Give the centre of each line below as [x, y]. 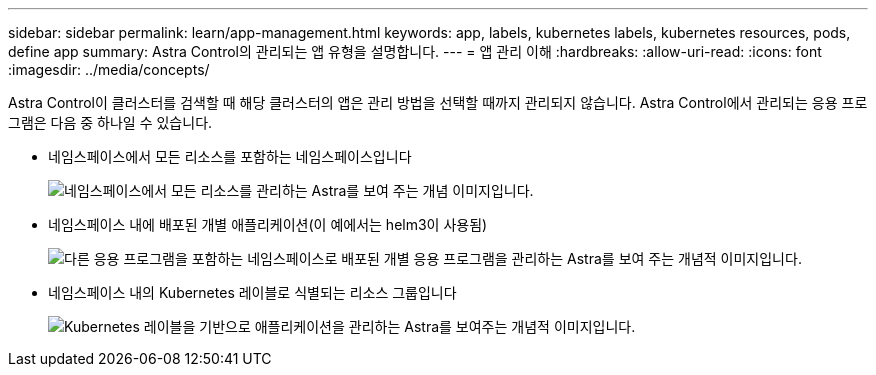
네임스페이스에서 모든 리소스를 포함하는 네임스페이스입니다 [230, 156]
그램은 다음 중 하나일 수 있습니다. [110, 122]
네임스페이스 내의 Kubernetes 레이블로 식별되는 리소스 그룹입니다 [252, 292]
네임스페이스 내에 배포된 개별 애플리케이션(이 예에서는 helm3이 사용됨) [268, 224]
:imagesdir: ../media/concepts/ [109, 69]
